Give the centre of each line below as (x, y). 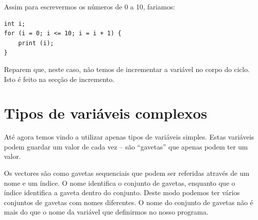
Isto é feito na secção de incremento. (59, 79)
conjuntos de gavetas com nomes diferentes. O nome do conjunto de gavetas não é (129, 202)
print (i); (36, 43)
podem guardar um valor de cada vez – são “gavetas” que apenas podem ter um (126, 146)
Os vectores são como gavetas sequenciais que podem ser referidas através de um (127, 173)
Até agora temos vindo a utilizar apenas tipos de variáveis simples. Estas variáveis (129, 137)
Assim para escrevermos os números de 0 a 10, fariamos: (90, 6)
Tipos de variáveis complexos (106, 113)
